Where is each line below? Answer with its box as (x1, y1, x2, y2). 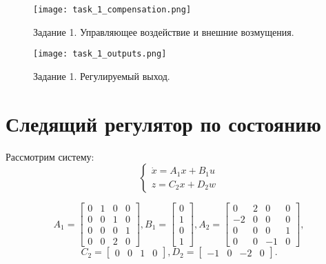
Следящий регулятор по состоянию (6, 109, 321, 137)
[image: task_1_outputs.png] (33, 49, 167, 59)
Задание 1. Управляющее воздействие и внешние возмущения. (33, 24, 294, 39)
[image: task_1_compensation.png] (33, 5, 192, 14)
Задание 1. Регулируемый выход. (33, 68, 170, 83)
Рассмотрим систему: (6, 149, 94, 163)
